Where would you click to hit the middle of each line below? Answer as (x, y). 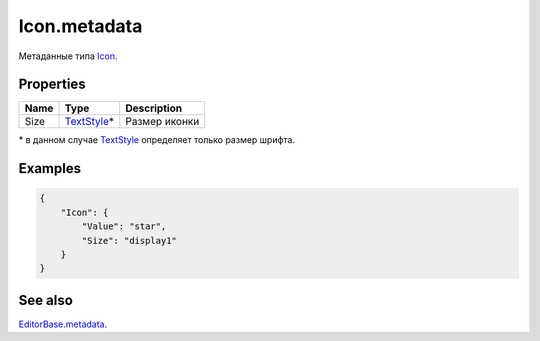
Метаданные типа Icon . (68, 56)
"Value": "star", (124, 226)
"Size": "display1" (129, 240)
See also (46, 300)
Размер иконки (162, 122)
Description (154, 108)
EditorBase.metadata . (63, 324)
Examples (50, 168)
